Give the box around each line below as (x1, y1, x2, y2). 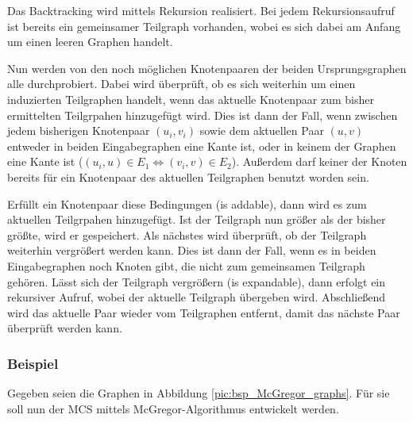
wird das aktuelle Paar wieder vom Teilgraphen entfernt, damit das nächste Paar (7, 304, 400, 320)
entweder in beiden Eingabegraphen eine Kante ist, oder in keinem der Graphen (7, 137, 396, 154)
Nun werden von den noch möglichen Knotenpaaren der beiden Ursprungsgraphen (7, 59, 407, 76)
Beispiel (7, 353, 59, 373)
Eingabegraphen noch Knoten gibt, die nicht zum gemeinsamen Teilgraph (7, 257, 365, 274)
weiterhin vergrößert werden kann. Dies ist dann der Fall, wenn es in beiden (7, 242, 376, 259)
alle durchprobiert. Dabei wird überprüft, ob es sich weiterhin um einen (7, 75, 356, 92)
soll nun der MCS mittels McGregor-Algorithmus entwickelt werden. (7, 400, 339, 416)
